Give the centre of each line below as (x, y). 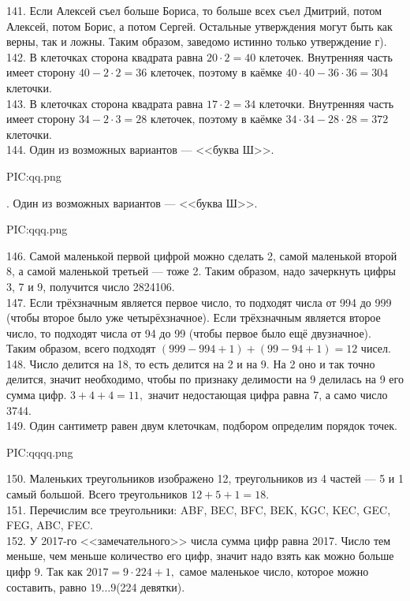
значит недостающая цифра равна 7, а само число (268, 395)
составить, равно (47, 586)
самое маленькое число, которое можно (274, 571)
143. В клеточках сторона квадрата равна (105, 103)
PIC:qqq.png (37, 229)
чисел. (376, 348)
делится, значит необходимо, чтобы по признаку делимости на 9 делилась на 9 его (205, 379)
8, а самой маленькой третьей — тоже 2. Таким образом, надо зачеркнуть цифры (201, 271)
